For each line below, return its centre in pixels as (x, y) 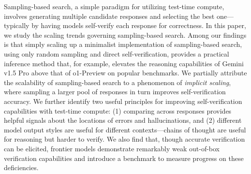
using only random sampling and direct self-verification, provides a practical (117, 53)
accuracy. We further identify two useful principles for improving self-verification (123, 101)
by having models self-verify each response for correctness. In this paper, (139, 25)
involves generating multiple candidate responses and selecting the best (109, 16)
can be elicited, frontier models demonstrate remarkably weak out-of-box (112, 148)
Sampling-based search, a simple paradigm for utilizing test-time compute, (114, 6)
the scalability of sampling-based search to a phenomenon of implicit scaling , (118, 82)
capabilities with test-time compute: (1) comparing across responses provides (118, 110)
